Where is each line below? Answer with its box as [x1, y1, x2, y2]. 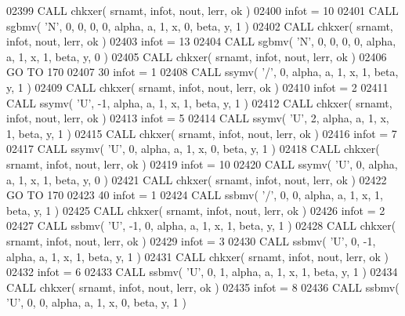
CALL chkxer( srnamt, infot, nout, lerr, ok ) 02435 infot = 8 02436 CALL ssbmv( [6, 278, 400, 295]
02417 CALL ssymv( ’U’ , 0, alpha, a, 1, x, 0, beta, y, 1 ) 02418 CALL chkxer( [6, 140, 380, 157]
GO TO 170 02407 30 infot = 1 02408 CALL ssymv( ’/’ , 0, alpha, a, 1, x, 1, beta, [6, 64, 399, 80]
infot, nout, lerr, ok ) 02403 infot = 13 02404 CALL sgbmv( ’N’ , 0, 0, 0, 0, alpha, [6, 33, 396, 49]
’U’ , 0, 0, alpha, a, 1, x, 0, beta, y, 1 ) [6, 294, 186, 311]
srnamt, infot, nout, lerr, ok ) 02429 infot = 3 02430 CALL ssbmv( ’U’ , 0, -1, [6, 232, 376, 249]
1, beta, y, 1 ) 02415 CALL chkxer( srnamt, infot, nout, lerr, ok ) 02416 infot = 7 [6, 125, 397, 141]
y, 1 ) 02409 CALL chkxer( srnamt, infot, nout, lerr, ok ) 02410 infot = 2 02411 [6, 78, 389, 95]
